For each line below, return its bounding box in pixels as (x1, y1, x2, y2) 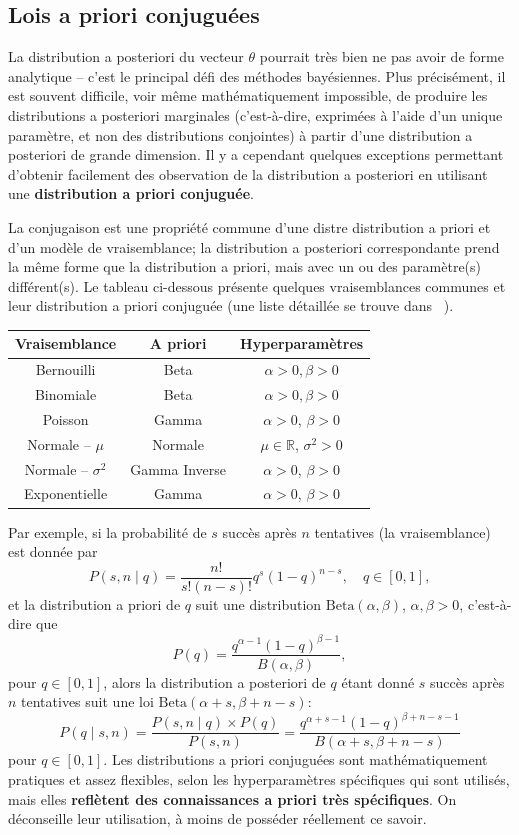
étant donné (341, 671, 415, 692)
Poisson (42, 408, 89, 429)
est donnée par (8, 541, 98, 562)
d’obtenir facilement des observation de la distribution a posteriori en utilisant (8, 163, 488, 184)
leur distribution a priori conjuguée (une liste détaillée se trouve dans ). (8, 295, 454, 316)
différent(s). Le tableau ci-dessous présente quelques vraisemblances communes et (8, 275, 506, 296)
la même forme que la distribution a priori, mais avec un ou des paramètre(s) (8, 256, 482, 277)
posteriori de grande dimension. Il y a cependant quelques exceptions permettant (8, 144, 504, 165)
